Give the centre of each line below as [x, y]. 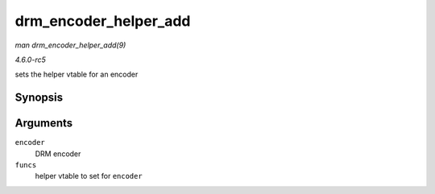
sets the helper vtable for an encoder [77, 74]
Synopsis [39, 98]
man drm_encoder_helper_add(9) [70, 45]
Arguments [44, 124]
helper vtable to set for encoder [89, 176]
